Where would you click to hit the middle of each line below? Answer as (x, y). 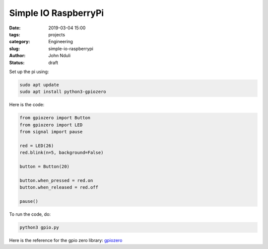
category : (20, 42)
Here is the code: (27, 105)
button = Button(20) (44, 166)
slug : (14, 48)
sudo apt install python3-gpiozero (63, 92)
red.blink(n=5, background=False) (62, 153)
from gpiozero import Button (55, 118)
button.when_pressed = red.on (56, 180)
